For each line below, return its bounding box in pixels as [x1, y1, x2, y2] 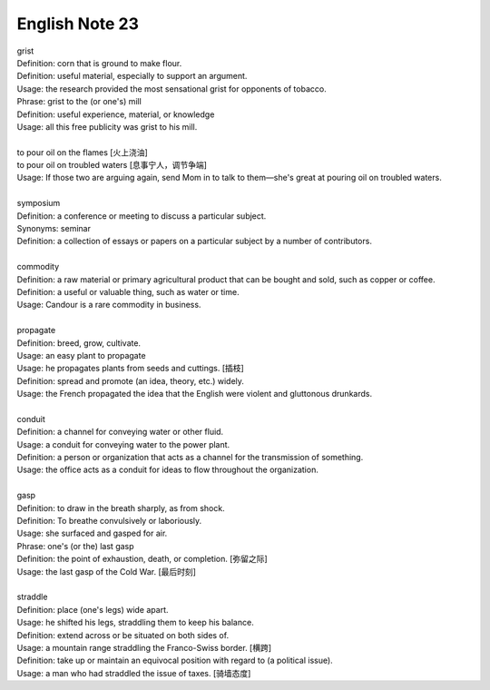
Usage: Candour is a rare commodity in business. [16, 300, 201, 310]
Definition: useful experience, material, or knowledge [16, 109, 215, 120]
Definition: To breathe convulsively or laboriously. [16, 516, 202, 526]
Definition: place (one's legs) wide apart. [16, 604, 169, 615]
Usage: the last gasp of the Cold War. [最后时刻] [16, 566, 197, 577]
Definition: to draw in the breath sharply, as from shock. [16, 502, 226, 513]
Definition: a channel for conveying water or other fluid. [16, 427, 224, 438]
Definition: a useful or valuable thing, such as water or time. [16, 286, 240, 297]
